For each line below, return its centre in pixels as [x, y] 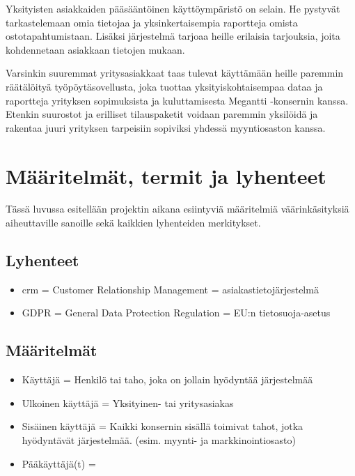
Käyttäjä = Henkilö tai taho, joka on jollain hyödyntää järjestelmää [167, 379]
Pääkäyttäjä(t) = [59, 463]
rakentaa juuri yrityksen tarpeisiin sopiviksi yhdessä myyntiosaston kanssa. [166, 127]
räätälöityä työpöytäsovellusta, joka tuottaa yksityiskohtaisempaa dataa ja [164, 86]
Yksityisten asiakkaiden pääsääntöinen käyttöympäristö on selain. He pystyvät [173, 8]
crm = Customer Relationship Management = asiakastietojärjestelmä [170, 289]
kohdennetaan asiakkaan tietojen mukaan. [95, 49]
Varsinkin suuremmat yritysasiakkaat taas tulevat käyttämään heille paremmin [175, 73]
